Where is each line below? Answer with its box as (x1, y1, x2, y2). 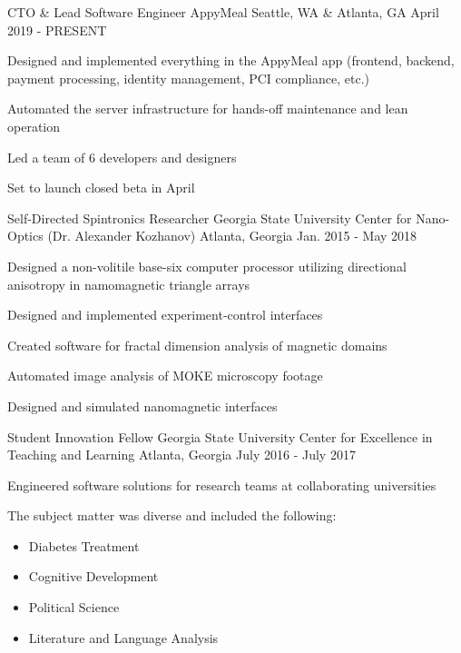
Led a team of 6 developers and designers (7, 147, 237, 166)
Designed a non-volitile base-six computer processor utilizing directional (7, 256, 407, 275)
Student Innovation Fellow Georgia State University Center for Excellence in (7, 427, 433, 446)
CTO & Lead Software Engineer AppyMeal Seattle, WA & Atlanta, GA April (7, 3, 439, 21)
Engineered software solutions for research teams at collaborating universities (7, 475, 436, 494)
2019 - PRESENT (7, 20, 107, 39)
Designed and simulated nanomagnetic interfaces (7, 396, 278, 415)
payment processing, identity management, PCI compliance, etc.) (7, 68, 369, 87)
